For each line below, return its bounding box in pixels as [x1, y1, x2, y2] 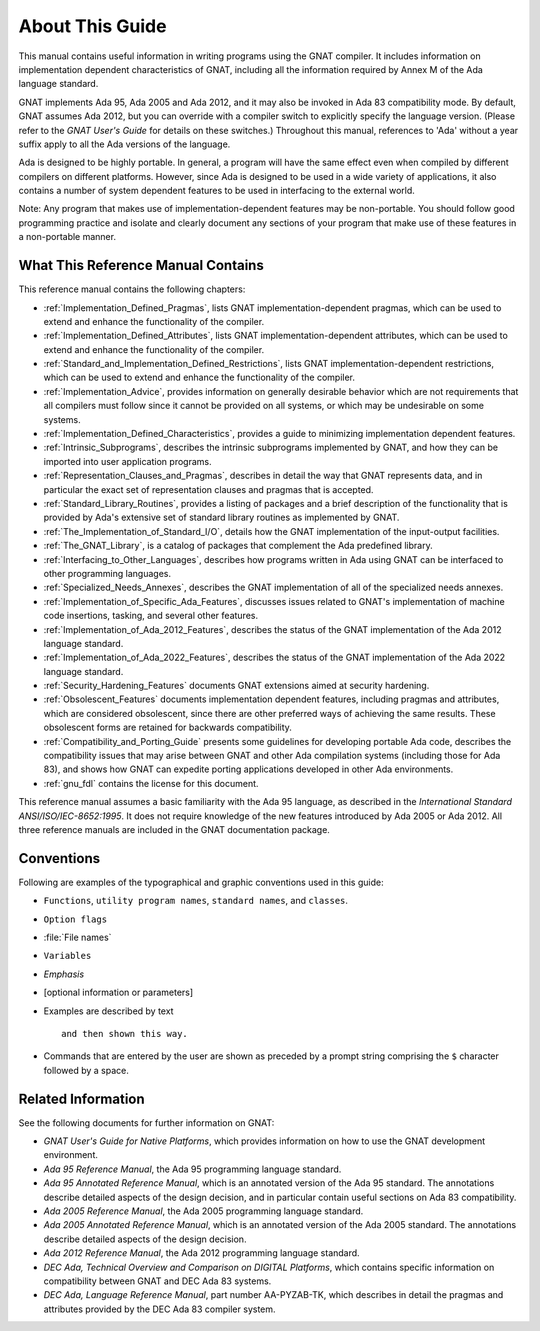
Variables [43, 950, 92, 962]
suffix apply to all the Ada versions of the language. [18, 138, 231, 150]
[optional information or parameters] [43, 986, 194, 999]
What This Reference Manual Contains [18, 257, 264, 274]
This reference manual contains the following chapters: [18, 283, 246, 295]
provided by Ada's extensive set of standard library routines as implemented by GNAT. [43, 511, 400, 524]
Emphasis [43, 968, 85, 980]
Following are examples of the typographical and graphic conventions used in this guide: [18, 876, 384, 888]
